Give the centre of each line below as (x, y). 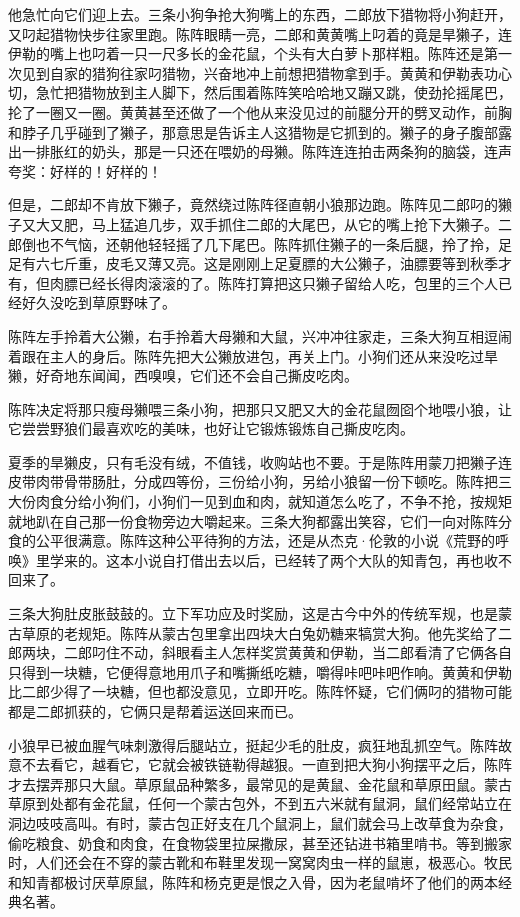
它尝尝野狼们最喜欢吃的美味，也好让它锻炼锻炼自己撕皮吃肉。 (211, 428)
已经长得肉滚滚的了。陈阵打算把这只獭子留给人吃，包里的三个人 (287, 282)
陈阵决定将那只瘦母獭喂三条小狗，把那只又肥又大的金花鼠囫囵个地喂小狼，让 (260, 408)
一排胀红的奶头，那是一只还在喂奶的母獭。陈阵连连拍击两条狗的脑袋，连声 (266, 151)
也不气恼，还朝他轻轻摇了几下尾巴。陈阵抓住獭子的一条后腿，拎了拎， (266, 243)
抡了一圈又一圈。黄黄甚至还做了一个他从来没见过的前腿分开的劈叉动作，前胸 (260, 111)
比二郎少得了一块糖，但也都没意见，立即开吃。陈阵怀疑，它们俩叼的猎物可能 (260, 691)
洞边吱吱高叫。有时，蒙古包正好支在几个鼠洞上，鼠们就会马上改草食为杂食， (260, 822)
